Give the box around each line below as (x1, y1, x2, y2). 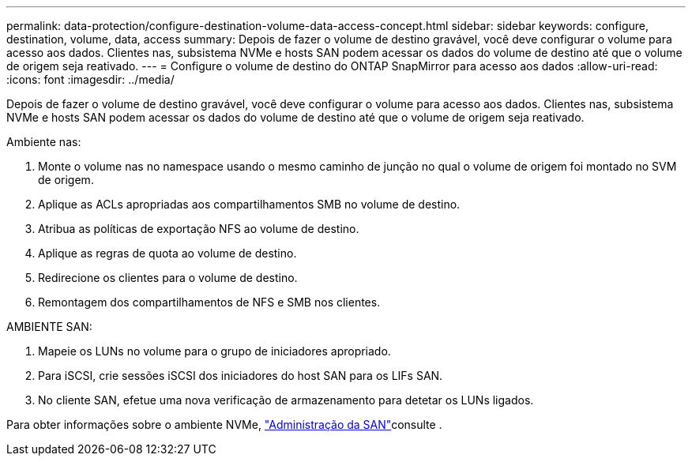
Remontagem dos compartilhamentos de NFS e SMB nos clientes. (38, 295, 381, 309)
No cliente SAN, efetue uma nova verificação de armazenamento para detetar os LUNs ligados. (38, 393, 534, 407)
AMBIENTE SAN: (6, 320, 92, 333)
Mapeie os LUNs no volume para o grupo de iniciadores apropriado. (38, 344, 391, 358)
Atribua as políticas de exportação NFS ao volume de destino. (38, 222, 359, 235)
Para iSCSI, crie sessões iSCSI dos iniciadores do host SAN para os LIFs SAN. (38, 369, 443, 382)
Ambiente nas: (6, 135, 81, 148)
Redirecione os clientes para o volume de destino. (38, 271, 298, 284)
